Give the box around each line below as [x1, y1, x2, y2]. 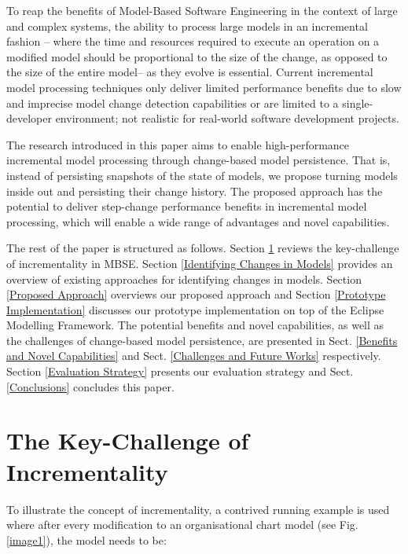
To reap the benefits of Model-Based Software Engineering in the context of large [6, 2, 398, 18]
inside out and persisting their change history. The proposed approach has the [6, 182, 383, 199]
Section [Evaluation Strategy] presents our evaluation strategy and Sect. [6, 363, 354, 380]
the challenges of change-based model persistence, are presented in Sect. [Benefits [6, 332, 398, 348]
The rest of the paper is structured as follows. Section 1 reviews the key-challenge [6, 240, 399, 256]
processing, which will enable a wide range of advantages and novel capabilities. [6, 213, 390, 229]
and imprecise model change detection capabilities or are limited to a [6, 94, 339, 111]
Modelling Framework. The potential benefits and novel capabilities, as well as [6, 317, 384, 333]
